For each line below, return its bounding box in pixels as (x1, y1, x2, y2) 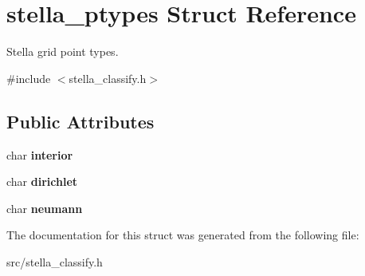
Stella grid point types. (6, 43, 119, 60)
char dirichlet (6, 173, 78, 190)
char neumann (6, 199, 83, 216)
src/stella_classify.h (6, 253, 103, 270)
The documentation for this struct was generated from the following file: (6, 227, 359, 243)
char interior (6, 146, 73, 163)
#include (6, 69, 51, 86)
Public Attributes (6, 108, 155, 133)
